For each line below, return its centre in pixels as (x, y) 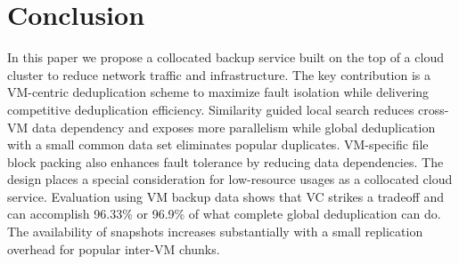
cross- (434, 109)
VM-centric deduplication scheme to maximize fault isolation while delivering (218, 92)
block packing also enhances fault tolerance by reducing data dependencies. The (225, 161)
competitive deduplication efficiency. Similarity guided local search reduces (211, 109)
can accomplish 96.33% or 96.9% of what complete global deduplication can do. (224, 214)
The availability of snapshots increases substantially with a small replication (215, 232)
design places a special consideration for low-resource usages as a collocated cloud (230, 179)
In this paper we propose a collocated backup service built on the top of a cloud (225, 57)
